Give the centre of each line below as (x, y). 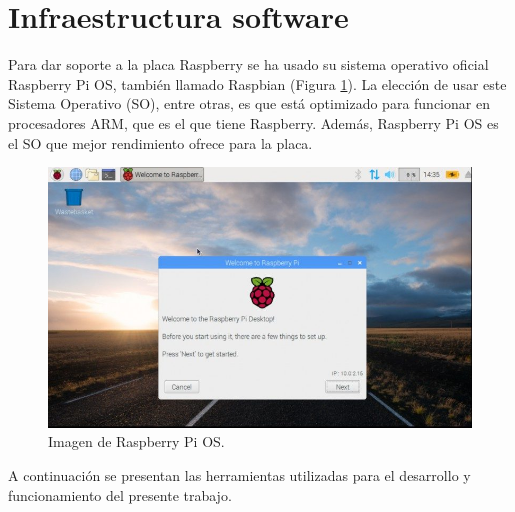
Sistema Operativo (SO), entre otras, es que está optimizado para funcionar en (249, 103)
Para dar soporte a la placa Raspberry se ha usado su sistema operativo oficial (248, 64)
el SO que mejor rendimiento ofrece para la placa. (160, 142)
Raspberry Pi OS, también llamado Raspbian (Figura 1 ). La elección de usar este (257, 83)
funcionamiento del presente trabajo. (120, 494)
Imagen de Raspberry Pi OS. (136, 441)
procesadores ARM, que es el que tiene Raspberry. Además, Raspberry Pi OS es (253, 122)
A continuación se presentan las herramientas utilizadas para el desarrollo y (239, 475)
